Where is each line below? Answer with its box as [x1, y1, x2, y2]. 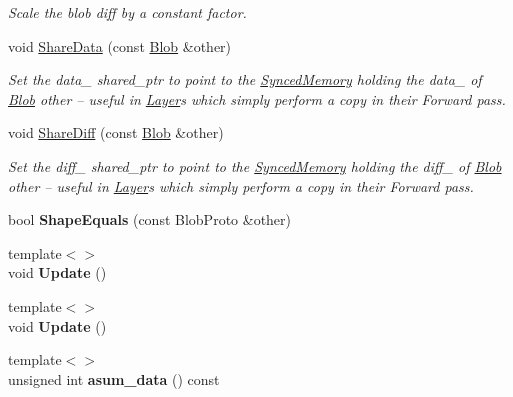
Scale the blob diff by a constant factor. [8, 2, 247, 22]
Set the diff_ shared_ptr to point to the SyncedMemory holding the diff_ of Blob [8, 155, 502, 176]
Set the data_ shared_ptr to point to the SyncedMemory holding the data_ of [8, 69, 482, 90]
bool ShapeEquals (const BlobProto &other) [8, 209, 292, 230]
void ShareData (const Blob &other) [8, 35, 232, 56]
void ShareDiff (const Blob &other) [8, 122, 224, 143]
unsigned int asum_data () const [8, 368, 220, 389]
